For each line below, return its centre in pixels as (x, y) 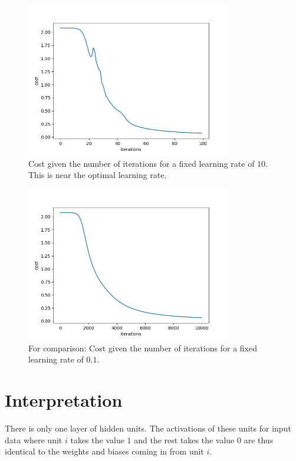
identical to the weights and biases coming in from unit (104, 451)
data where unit (34, 439)
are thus (259, 439)
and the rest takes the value (184, 439)
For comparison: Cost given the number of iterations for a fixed (143, 348)
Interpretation (64, 399)
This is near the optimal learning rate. (98, 175)
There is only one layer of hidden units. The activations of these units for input (148, 428)
